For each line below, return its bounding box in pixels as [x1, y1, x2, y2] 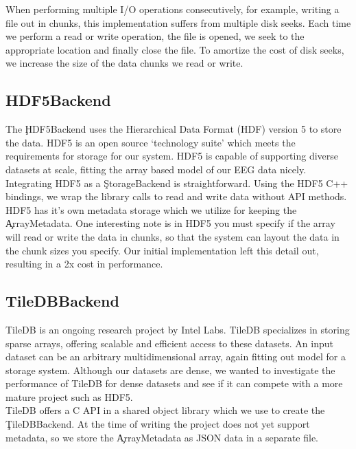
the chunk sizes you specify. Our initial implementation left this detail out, [5, 243, 319, 257]
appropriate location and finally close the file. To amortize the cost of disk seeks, [5, 42, 344, 56]
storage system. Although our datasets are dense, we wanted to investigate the [5, 362, 335, 377]
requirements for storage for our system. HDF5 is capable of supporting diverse [5, 149, 339, 163]
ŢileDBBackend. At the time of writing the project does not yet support [5, 417, 310, 431]
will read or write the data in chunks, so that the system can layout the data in [5, 229, 340, 243]
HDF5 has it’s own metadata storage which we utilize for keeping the [5, 202, 297, 217]
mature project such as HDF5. [5, 389, 133, 404]
